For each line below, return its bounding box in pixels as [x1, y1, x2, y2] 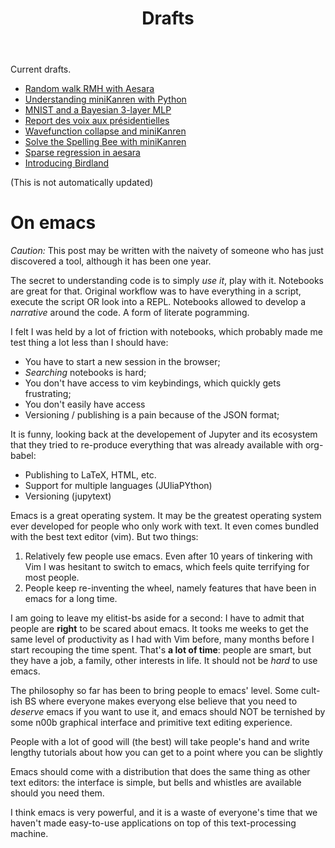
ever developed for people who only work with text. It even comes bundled [10, 520, 320, 532]
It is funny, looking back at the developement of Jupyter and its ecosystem [10, 428, 318, 441]
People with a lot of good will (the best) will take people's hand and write [10, 736, 310, 748]
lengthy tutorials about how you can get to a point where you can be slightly [10, 747, 323, 759]
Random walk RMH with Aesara [24, 83, 155, 95]
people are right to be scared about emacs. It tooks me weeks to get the [10, 623, 309, 635]
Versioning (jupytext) [24, 490, 112, 502]
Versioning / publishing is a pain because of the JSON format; [24, 409, 280, 421]
